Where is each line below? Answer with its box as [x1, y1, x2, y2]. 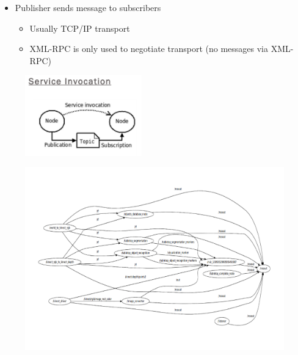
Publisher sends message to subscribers [15, 1, 161, 13]
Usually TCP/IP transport [29, 21, 130, 34]
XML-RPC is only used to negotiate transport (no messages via [29, 42, 268, 55]
